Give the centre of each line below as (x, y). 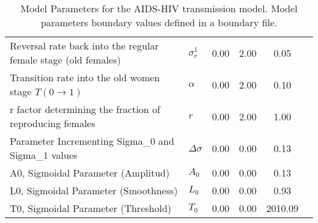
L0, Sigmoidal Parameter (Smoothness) (94, 190)
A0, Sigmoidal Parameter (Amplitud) (90, 173)
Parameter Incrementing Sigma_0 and (92, 141)
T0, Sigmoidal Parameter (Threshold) (91, 208)
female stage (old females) (65, 60)
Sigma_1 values (44, 155)
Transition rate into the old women (85, 77)
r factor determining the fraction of (85, 109)
